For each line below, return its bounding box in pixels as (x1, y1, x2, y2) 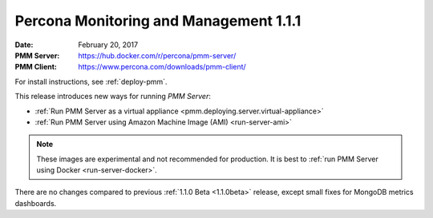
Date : (14, 40, 34, 50)
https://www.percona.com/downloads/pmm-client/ (78, 62, 246, 72)
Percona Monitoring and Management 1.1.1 (14, 12, 301, 30)
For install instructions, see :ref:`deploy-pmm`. (14, 77, 168, 86)
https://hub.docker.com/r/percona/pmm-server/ (78, 50, 237, 60)
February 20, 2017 (78, 40, 139, 50)
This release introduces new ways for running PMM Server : (14, 92, 212, 101)
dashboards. (14, 198, 57, 208)
